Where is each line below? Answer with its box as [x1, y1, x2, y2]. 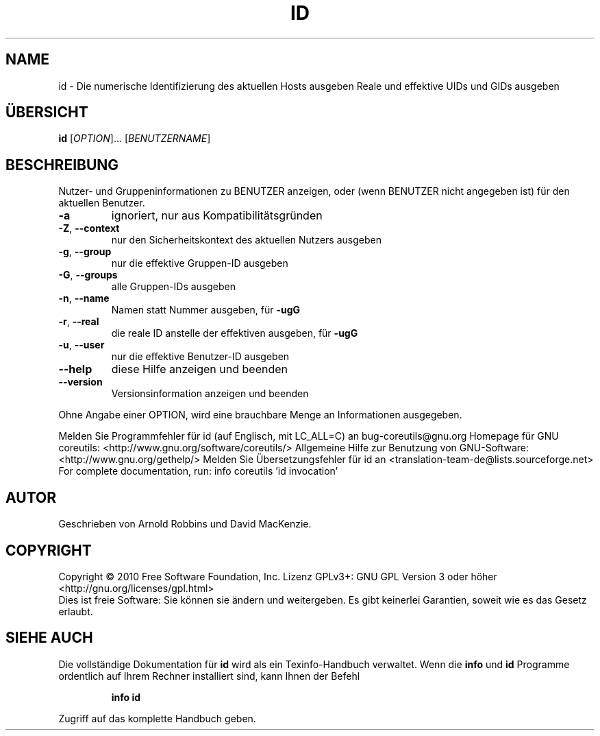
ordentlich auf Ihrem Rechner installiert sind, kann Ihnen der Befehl [58, 669, 360, 682]
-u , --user [58, 339, 105, 351]
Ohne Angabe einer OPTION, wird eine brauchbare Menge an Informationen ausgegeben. [58, 409, 462, 421]
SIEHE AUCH [5, 629, 93, 647]
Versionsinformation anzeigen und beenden [111, 388, 309, 400]
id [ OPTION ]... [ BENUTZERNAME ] [58, 132, 211, 145]
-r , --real [58, 316, 99, 328]
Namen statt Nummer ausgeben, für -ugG [111, 304, 301, 316]
